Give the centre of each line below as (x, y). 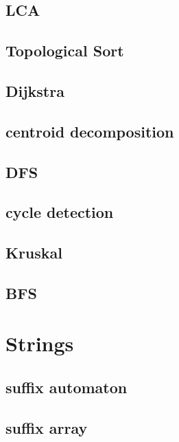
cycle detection (60, 212)
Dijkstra (35, 90)
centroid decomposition (90, 131)
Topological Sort (65, 51)
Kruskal (34, 253)
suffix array (47, 427)
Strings (40, 343)
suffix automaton (67, 387)
